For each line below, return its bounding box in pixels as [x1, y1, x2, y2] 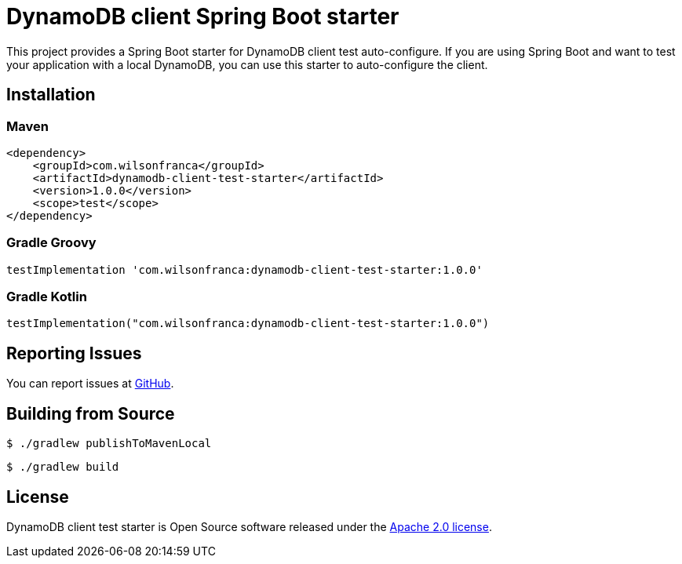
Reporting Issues [6, 343, 142, 363]
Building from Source [6, 403, 175, 424]
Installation [6, 85, 96, 105]
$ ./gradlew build [6, 460, 119, 474]
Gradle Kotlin [6, 289, 87, 305]
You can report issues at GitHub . [6, 377, 174, 391]
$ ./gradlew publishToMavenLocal [6, 437, 212, 450]
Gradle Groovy [6, 235, 97, 251]
